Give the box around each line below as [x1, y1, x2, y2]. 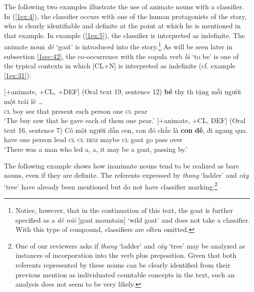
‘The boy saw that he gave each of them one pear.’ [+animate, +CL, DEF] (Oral [4, 115, 246, 125]
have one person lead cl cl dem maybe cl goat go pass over [4, 134, 183, 145]
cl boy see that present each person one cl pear [4, 105, 148, 116]
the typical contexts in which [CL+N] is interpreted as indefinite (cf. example [4, 61, 235, 71]
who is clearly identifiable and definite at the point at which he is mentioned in [4, 21, 241, 31]
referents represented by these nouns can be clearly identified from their [15, 259, 231, 270]
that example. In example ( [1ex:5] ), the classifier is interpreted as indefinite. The [4, 30, 245, 40]
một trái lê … [4, 96, 43, 106]
